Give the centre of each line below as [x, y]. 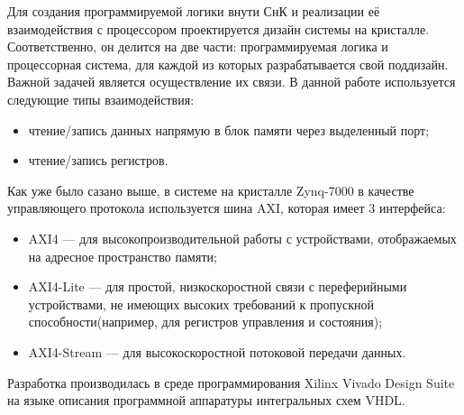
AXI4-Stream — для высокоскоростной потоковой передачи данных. [217, 351]
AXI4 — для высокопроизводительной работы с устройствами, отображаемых [242, 238]
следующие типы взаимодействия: [101, 99]
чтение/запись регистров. [98, 160]
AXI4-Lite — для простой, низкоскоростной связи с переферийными [218, 286]
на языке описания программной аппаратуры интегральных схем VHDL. [206, 400]
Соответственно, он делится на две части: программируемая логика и [198, 46]
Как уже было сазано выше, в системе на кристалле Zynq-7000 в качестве [211, 190]
